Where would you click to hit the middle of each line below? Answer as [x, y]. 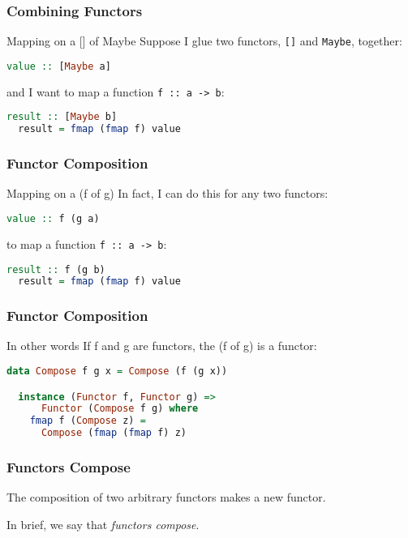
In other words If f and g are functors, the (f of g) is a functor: [162, 346]
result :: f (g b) [56, 269]
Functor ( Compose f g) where [120, 409]
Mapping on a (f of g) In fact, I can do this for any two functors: [167, 193]
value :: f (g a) [53, 218]
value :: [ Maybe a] [59, 66]
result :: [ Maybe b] [62, 117]
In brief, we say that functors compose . [103, 524]
